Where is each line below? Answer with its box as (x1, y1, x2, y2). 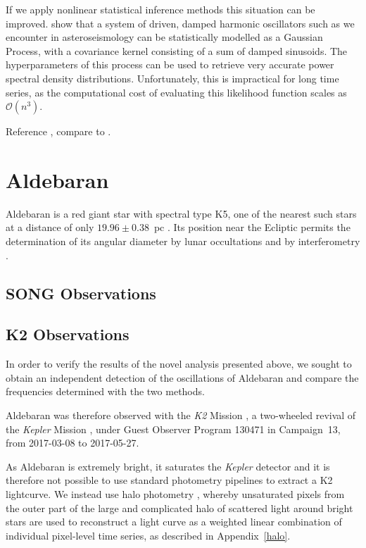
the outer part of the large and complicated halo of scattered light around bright (6, 500, 353, 515)
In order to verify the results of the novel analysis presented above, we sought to (6, 356, 352, 371)
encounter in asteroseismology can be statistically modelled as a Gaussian (6, 30, 323, 44)
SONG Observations (6, 282, 156, 304)
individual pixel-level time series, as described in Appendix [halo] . (6, 528, 291, 542)
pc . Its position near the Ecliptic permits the (153, 220, 351, 235)
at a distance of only (6, 220, 94, 235)
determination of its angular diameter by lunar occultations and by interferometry (6, 234, 360, 249)
